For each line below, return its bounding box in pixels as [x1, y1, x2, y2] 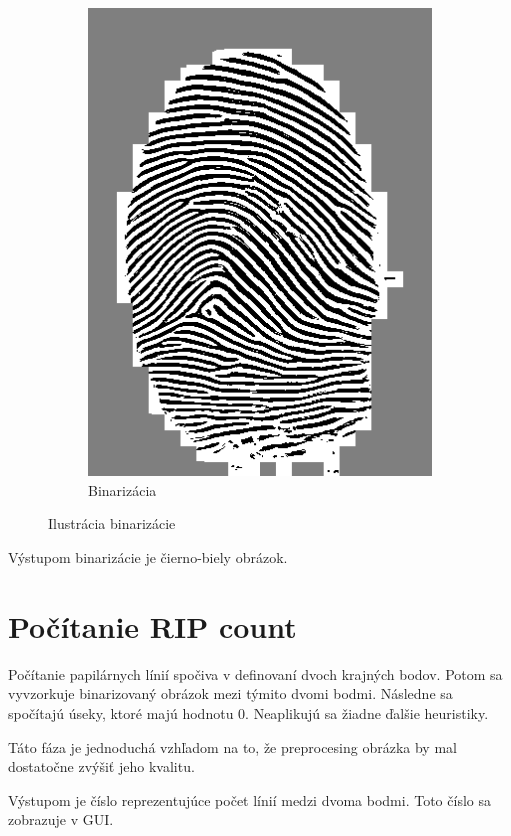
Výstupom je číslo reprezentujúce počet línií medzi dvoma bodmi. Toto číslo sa [8, 789, 491, 810]
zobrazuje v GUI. [8, 809, 114, 830]
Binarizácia [88, 479, 157, 500]
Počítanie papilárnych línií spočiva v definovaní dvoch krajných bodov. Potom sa [8, 663, 503, 684]
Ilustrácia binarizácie [48, 513, 176, 534]
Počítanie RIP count [8, 605, 297, 646]
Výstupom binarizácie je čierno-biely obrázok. [8, 547, 288, 568]
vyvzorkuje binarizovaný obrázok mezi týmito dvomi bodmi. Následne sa [8, 683, 453, 704]
